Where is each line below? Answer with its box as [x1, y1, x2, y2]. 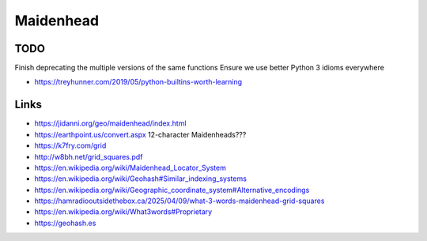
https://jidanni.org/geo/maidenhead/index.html [34, 119, 187, 128]
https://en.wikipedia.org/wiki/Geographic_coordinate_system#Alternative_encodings [34, 185, 310, 194]
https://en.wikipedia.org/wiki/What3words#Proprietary [34, 207, 213, 217]
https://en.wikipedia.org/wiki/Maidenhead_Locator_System [34, 163, 227, 172]
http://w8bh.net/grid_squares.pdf [34, 152, 143, 161]
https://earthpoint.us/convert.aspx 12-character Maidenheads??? [34, 130, 247, 139]
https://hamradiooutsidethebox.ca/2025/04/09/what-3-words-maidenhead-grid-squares [34, 196, 325, 205]
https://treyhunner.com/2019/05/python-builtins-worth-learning [34, 77, 243, 87]
